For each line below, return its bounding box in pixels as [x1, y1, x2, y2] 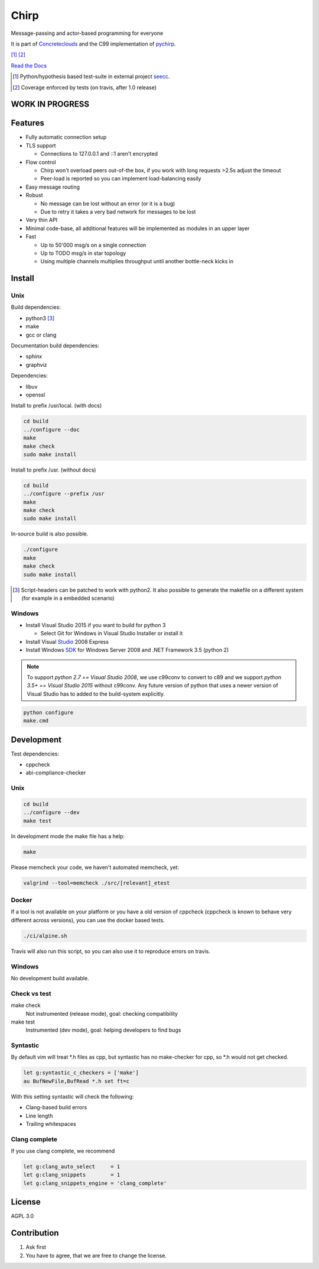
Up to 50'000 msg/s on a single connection [40, 241, 147, 248]
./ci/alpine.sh [23, 932, 67, 939]
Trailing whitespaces [25, 1120, 76, 1127]
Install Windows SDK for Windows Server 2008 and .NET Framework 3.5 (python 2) [25, 647, 229, 654]
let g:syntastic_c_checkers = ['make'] [23, 1070, 139, 1076]
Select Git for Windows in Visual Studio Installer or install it [40, 630, 183, 637]
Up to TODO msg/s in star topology [40, 249, 126, 257]
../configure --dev [23, 809, 80, 816]
